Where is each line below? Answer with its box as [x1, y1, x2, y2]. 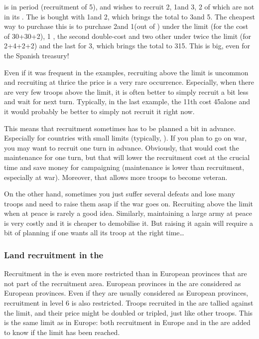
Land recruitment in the [4, 248, 104, 261]
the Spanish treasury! [4, 50, 69, 60]
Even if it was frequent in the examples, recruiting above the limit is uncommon [4, 67, 249, 77]
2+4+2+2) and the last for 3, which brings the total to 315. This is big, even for [4, 40, 250, 51]
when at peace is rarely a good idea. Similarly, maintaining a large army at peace [4, 208, 253, 218]
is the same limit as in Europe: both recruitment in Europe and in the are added [4, 317, 251, 328]
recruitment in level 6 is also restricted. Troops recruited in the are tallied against [4, 298, 254, 308]
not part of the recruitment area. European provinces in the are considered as [4, 278, 241, 288]
